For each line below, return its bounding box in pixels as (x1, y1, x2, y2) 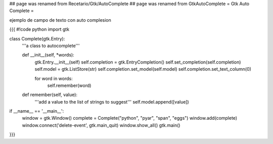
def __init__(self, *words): (22, 52, 74, 58)
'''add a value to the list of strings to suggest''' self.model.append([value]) (34, 99, 189, 105)
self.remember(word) (47, 82, 92, 88)
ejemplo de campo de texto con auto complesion (9, 17, 111, 23)
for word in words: (34, 75, 73, 81)
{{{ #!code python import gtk (9, 26, 70, 32)
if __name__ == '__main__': (9, 108, 64, 114)
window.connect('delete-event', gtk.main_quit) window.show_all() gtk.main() (22, 122, 180, 128)
